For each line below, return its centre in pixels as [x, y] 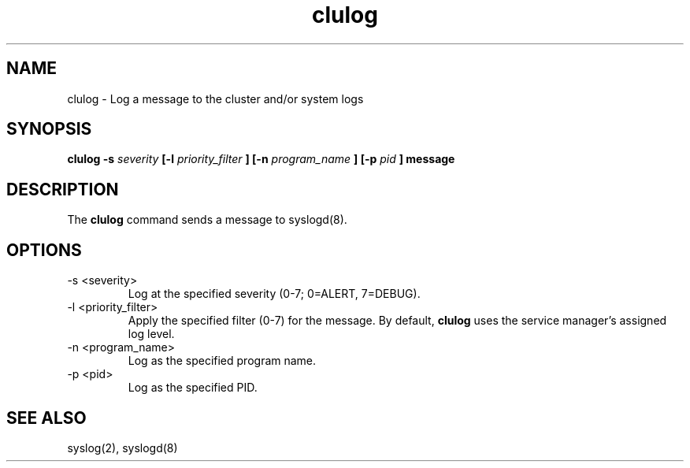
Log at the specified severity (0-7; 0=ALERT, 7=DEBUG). [274, 294]
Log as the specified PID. [193, 388]
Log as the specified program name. [222, 361]
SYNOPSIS [49, 129]
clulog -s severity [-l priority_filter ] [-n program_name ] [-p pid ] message [261, 159]
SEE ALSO [46, 418]
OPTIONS [44, 250]
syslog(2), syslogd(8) [122, 448]
